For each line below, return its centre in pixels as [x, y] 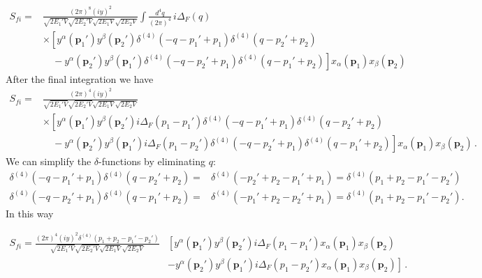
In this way [30, 213]
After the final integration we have [80, 78]
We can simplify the [49, 161]
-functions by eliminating [152, 161]
